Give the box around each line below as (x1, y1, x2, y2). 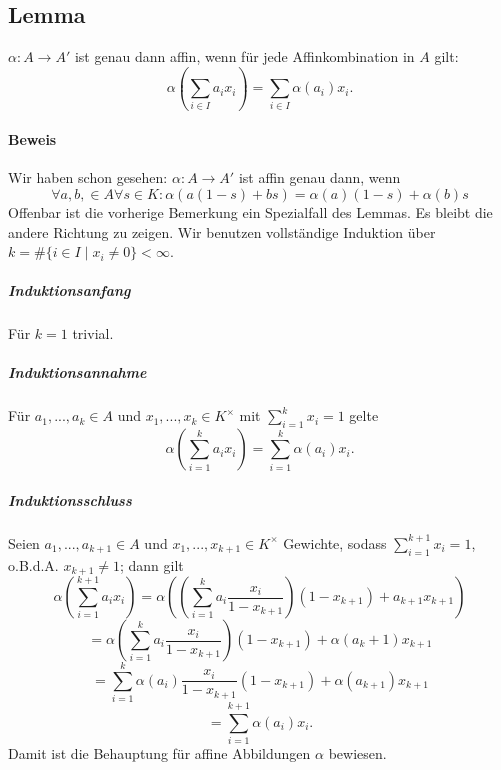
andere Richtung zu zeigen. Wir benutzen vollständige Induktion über (8, 221, 436, 242)
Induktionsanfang (8, 280, 131, 301)
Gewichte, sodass (283, 532, 387, 553)
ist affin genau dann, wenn (238, 167, 401, 188)
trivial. (72, 323, 114, 344)
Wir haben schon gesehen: (8, 167, 168, 188)
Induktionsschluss (8, 489, 132, 510)
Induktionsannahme (8, 362, 147, 383)
